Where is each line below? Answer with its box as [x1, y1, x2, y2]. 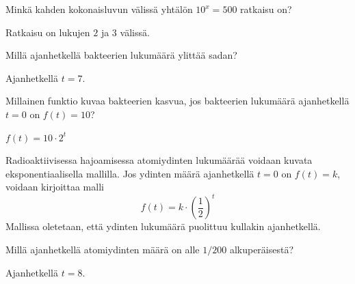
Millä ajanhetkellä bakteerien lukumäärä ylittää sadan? [5, 48, 237, 62]
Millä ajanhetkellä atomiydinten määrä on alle [5, 242, 200, 257]
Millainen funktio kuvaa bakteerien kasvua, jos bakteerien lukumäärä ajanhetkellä [5, 94, 350, 108]
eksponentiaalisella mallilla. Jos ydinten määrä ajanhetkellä [5, 166, 254, 180]
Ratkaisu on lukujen [5, 25, 90, 39]
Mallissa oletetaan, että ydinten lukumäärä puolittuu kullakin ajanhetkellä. [5, 219, 321, 233]
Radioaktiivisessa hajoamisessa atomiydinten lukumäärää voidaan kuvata [5, 153, 313, 167]
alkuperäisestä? [229, 242, 294, 257]
